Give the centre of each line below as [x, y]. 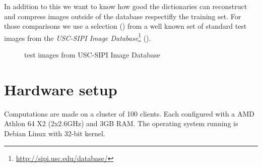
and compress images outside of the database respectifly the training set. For [123, 16]
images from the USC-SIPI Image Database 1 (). [78, 37]
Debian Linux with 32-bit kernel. [55, 133]
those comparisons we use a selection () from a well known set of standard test [125, 26]
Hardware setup [61, 89]
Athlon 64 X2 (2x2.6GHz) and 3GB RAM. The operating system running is [121, 123]
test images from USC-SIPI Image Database [92, 55]
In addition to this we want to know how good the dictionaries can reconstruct [126, 6]
